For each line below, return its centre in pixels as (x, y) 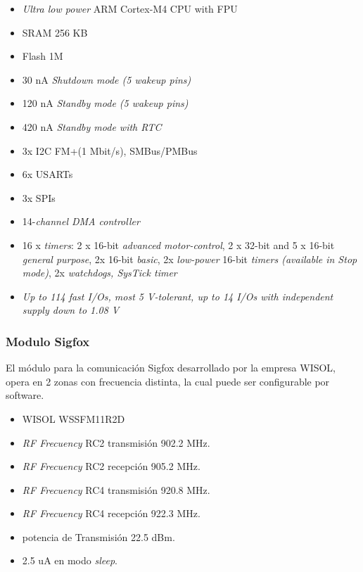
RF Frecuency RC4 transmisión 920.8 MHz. (116, 489)
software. (25, 395)
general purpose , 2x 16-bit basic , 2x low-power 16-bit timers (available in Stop (190, 259)
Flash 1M (43, 56)
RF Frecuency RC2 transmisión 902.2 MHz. (116, 442)
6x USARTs (47, 174)
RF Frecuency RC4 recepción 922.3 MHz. (111, 513)
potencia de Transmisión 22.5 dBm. (98, 536)
